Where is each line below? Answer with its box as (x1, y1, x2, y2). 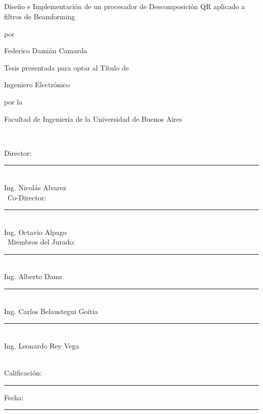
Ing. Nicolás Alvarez (4, 182, 66, 192)
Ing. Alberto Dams (4, 271, 62, 282)
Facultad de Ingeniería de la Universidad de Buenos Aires (4, 113, 183, 124)
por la (4, 96, 23, 107)
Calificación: (4, 367, 42, 378)
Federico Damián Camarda (4, 45, 87, 56)
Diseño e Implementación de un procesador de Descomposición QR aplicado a (4, 1, 245, 12)
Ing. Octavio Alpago (4, 226, 67, 237)
